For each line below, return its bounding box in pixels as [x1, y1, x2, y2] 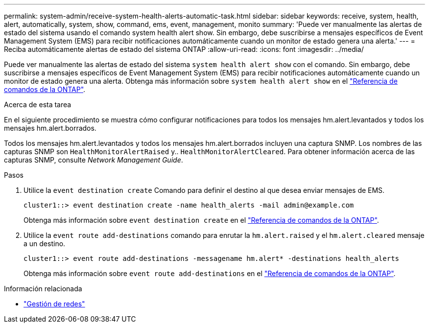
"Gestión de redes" [24, 300, 85, 308]
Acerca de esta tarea [4, 100, 71, 109]
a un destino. [24, 239, 66, 248]
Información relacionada [4, 284, 82, 293]
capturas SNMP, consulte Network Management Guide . [4, 156, 183, 164]
